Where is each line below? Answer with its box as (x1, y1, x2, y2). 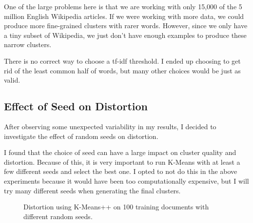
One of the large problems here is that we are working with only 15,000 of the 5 (4, 1, 242, 11)
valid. (4, 75, 20, 85)
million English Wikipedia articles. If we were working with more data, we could (4, 11, 244, 21)
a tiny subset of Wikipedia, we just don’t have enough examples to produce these (4, 30, 247, 40)
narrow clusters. (4, 39, 52, 50)
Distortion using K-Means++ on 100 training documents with (23, 202, 209, 212)
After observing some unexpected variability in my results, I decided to (4, 121, 216, 131)
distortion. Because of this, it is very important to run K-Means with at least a (4, 156, 240, 167)
